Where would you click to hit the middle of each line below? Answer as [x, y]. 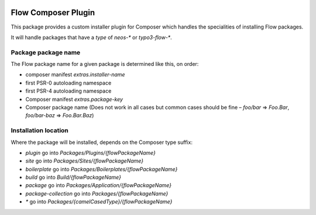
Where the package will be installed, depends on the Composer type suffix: [102, 142]
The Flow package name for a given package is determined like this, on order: [105, 64]
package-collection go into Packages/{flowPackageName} [97, 193]
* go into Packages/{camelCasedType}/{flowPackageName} [99, 202]
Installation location [39, 131]
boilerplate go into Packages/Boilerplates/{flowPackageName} [102, 169]
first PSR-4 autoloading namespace [68, 91]
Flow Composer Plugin [53, 13]
